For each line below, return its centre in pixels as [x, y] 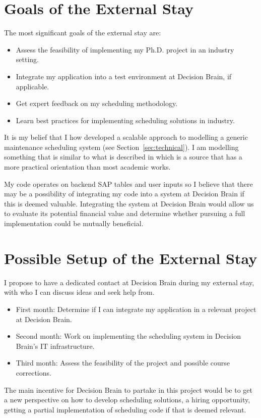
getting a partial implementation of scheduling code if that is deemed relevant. [125, 409]
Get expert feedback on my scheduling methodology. [97, 103]
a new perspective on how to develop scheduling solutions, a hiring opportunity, [127, 400]
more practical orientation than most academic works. [87, 167]
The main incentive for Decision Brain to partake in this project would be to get [128, 389]
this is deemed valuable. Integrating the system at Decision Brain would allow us [129, 203]
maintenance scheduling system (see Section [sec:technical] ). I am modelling [121, 147]
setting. [27, 59]
